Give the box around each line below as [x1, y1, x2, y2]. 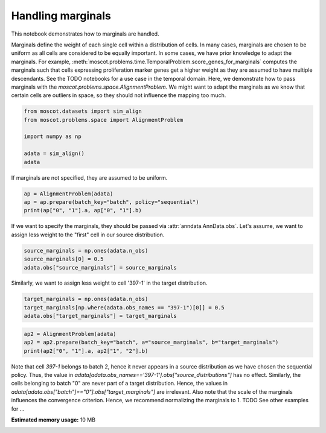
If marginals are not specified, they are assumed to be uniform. [11, 174, 168, 181]
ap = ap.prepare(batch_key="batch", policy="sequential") [24, 198, 199, 205]
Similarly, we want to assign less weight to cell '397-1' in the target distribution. [11, 279, 208, 286]
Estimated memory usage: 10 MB [11, 416, 96, 423]
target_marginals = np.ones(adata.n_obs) [24, 296, 149, 303]
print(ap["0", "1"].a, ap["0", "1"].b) [24, 207, 142, 214]
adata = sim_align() [24, 150, 85, 157]
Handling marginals [11, 9, 111, 22]
